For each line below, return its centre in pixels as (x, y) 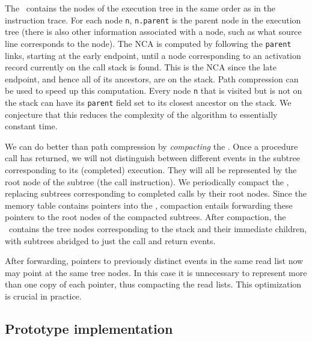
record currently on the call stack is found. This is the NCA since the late (141, 67)
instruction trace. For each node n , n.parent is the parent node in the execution (153, 20)
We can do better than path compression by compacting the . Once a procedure (151, 146)
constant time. (31, 126)
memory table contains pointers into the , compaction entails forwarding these (149, 205)
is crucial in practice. (43, 296)
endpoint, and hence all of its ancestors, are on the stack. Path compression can (152, 78)
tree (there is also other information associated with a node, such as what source (153, 32)
